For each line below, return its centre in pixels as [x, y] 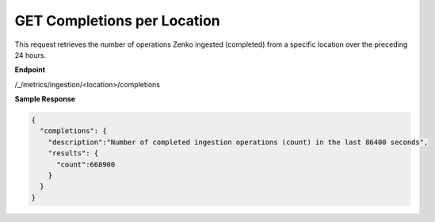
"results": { [73, 153]
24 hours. [31, 55]
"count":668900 [86, 164]
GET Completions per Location [118, 21]
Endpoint [30, 70]
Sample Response [45, 99]
